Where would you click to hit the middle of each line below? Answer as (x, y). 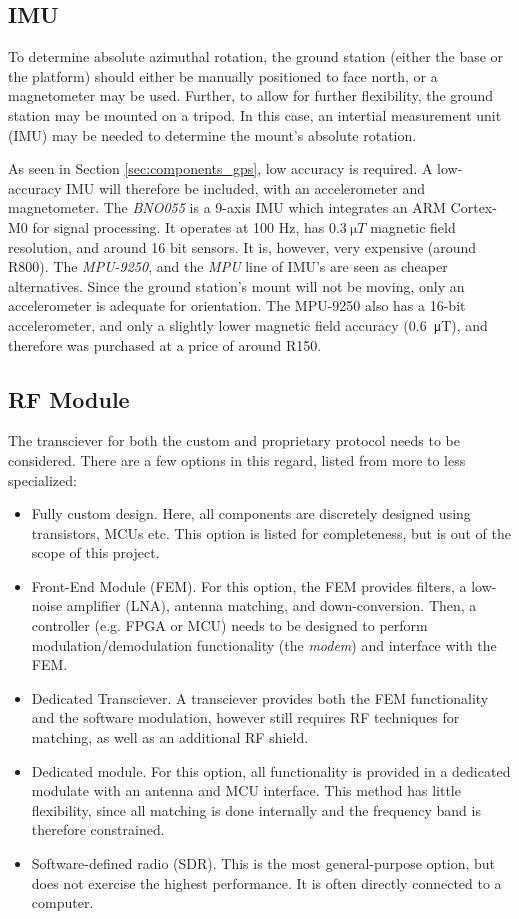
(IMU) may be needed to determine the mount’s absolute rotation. (212, 134)
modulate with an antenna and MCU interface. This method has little (246, 790)
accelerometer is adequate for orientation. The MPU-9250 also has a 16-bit (237, 305)
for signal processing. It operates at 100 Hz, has (178, 226)
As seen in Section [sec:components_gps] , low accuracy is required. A (220, 168)
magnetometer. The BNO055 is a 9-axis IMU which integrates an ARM (227, 207)
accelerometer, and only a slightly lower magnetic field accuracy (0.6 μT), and (248, 324)
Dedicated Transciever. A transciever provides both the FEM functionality (260, 697)
